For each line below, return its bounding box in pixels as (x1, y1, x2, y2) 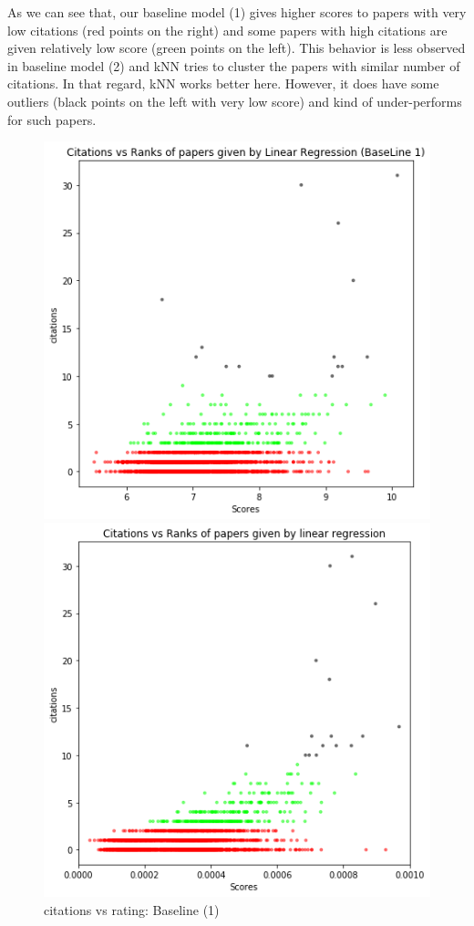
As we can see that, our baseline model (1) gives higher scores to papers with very (7, 3, 467, 21)
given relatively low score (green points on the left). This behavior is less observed (7, 38, 466, 57)
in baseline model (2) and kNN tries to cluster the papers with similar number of (7, 56, 460, 75)
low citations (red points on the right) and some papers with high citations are (7, 20, 448, 39)
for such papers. (7, 109, 97, 129)
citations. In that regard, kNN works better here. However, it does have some (7, 74, 439, 93)
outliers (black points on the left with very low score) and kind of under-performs (7, 91, 462, 110)
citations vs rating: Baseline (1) (44, 900, 220, 920)
